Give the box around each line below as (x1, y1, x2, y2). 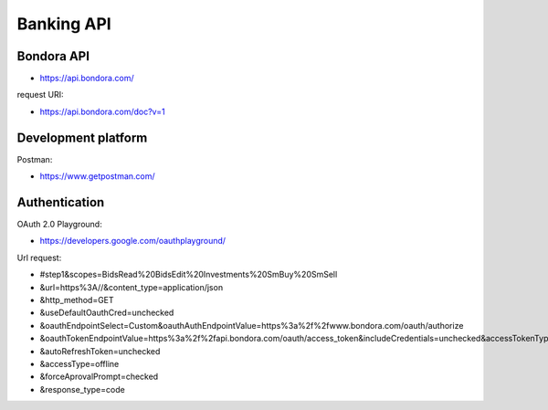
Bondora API (16, 48, 90, 64)
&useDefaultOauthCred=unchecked (39, 307, 174, 319)
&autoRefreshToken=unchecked (39, 345, 161, 356)
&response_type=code (39, 384, 125, 394)
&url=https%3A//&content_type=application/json (39, 281, 224, 292)
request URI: (16, 89, 64, 100)
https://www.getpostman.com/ (39, 171, 155, 182)
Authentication (16, 194, 105, 210)
